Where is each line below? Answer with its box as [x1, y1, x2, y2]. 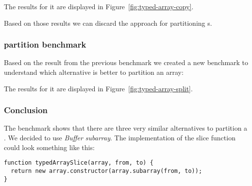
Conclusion [4, 104, 48, 116]
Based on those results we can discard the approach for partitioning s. [4, 17, 212, 28]
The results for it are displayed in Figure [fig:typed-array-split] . [4, 83, 193, 93]
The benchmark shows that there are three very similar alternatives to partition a [4, 123, 248, 133]
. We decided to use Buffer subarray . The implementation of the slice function [4, 133, 235, 142]
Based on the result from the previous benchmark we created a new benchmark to [4, 57, 249, 68]
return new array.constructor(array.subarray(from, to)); [11, 167, 202, 174]
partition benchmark [4, 38, 86, 51]
